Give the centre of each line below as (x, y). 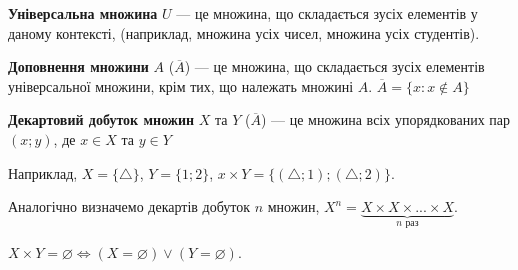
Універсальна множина (83, 13)
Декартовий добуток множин (101, 119)
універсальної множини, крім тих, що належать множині (181, 85)
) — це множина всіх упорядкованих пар (385, 119)
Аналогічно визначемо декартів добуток (129, 206)
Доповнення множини (78, 66)
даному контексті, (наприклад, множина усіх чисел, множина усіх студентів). (244, 32)
